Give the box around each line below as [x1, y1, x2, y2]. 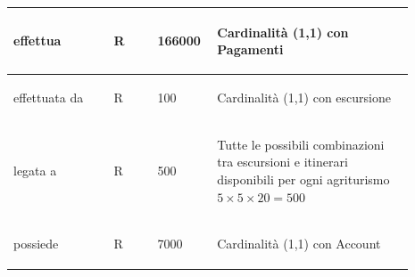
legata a [13, 161, 57, 180]
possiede [13, 234, 59, 253]
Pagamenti [217, 40, 284, 59]
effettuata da [13, 87, 84, 106]
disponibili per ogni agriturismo [217, 169, 390, 188]
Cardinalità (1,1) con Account [217, 234, 381, 253]
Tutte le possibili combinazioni [217, 134, 385, 153]
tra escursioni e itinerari [217, 152, 348, 171]
